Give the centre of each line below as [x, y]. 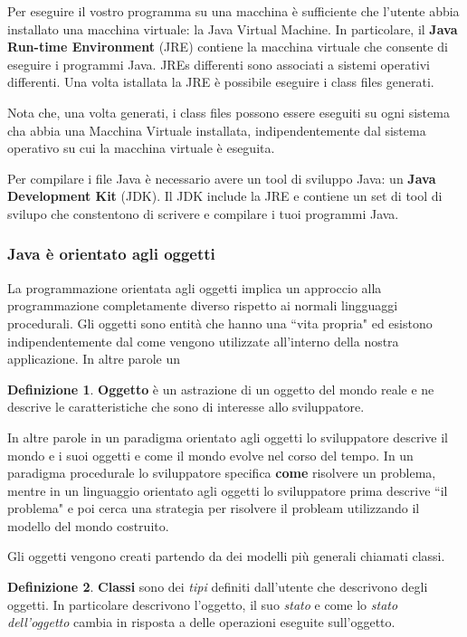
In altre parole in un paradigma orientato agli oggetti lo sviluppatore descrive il [228, 437]
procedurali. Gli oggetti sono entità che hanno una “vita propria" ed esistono [220, 323]
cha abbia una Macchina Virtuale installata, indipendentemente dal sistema [217, 130]
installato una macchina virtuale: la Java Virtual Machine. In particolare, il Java [233, 29]
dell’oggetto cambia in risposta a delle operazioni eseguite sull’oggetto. [201, 622]
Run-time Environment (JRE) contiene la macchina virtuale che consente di [228, 47]
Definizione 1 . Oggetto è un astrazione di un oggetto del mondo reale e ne [221, 389]
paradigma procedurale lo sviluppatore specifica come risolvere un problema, [222, 473]
